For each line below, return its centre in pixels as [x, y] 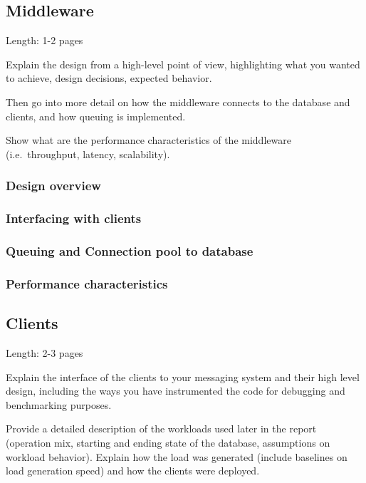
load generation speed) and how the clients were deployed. [133, 471]
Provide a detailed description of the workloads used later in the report [161, 429]
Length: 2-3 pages [45, 352]
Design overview [53, 186]
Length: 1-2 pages [45, 40]
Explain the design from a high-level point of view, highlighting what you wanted [183, 64]
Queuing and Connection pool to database [130, 250]
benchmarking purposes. [59, 404]
